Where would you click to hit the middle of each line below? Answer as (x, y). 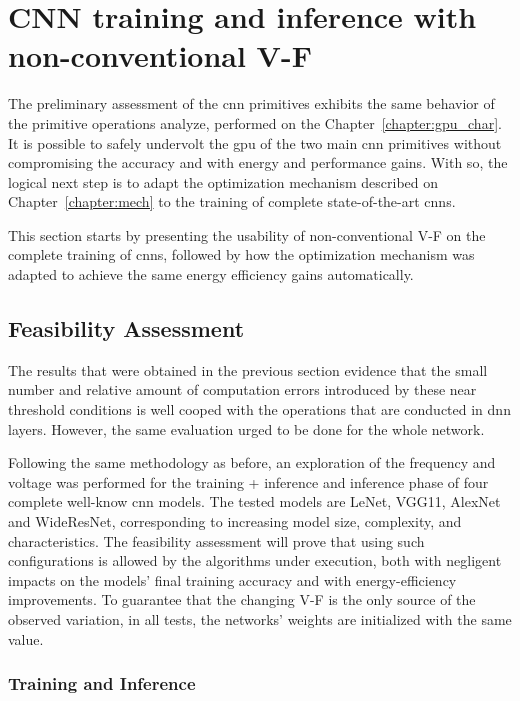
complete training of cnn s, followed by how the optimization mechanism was (241, 254)
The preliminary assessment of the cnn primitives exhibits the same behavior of (251, 103)
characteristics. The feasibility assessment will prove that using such (216, 540)
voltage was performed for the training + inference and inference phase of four (248, 481)
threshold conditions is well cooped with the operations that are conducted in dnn (259, 409)
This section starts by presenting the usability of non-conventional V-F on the (247, 234)
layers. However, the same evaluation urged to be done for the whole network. (246, 428)
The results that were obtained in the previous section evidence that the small (248, 369)
